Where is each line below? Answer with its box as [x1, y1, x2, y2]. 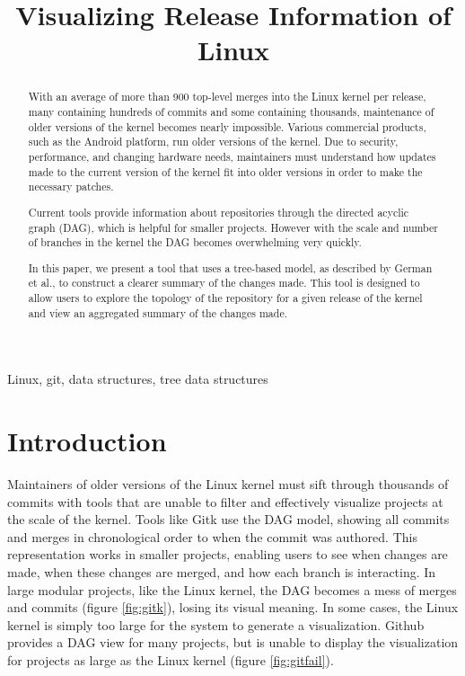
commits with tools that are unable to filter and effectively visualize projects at [7, 492, 443, 511]
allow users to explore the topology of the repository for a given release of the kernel [28, 290, 423, 306]
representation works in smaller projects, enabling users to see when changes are [7, 545, 448, 564]
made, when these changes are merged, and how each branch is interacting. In [7, 563, 436, 582]
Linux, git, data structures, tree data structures [7, 369, 268, 388]
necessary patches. [28, 179, 114, 194]
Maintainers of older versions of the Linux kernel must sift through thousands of [7, 475, 449, 494]
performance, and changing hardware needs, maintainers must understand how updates [28, 148, 436, 164]
